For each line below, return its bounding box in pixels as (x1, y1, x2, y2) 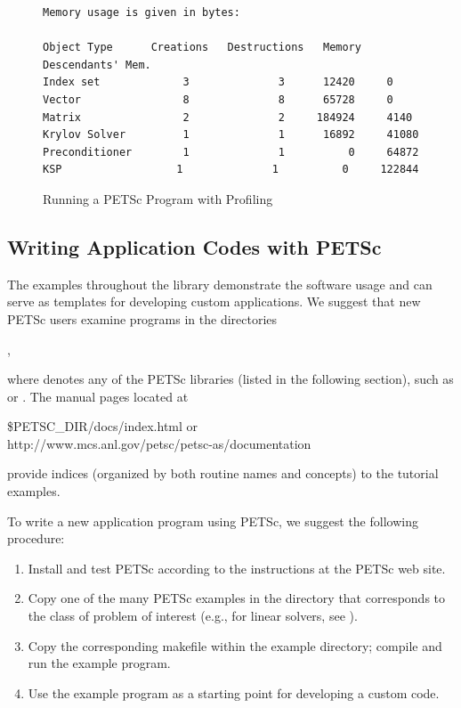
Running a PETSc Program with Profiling (43, 189, 273, 208)
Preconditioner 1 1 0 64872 (43, 145, 419, 159)
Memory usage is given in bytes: (43, 6, 240, 19)
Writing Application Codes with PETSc (7, 232, 382, 260)
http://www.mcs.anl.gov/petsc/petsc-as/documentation (7, 434, 311, 452)
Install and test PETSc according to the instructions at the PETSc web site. (28, 558, 446, 577)
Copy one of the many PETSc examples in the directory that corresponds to (28, 589, 446, 607)
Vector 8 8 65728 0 (43, 93, 393, 106)
